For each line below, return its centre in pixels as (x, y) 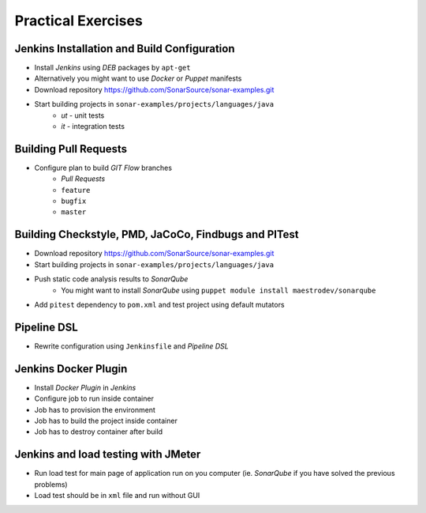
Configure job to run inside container (94, 398)
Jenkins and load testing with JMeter (108, 455)
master (74, 212)
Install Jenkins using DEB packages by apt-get (112, 68)
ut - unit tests (83, 115)
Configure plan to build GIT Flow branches (103, 168)
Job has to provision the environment (95, 409)
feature (76, 190)
